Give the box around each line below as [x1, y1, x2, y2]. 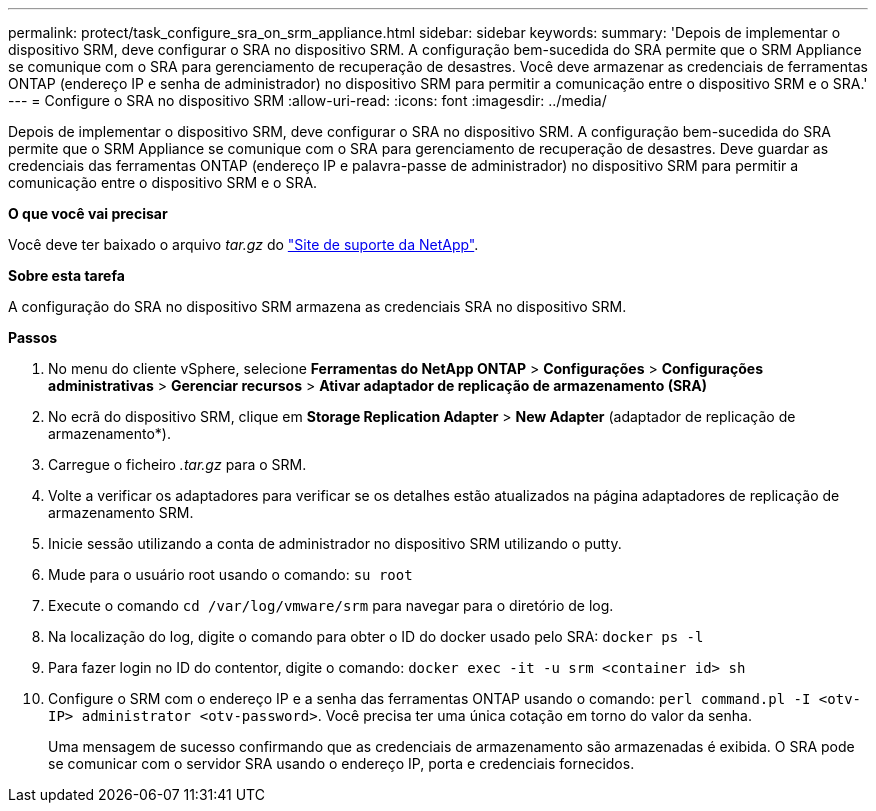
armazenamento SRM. [48, 504, 194, 521]
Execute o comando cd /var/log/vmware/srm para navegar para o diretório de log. [48, 597, 614, 614]
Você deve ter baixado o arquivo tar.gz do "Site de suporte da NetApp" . [8, 236, 479, 253]
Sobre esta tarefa [8, 267, 125, 284]
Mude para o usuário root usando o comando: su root [48, 566, 413, 583]
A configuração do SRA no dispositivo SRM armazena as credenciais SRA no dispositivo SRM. [8, 298, 627, 315]
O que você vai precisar [8, 205, 168, 222]
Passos [8, 329, 58, 346]
